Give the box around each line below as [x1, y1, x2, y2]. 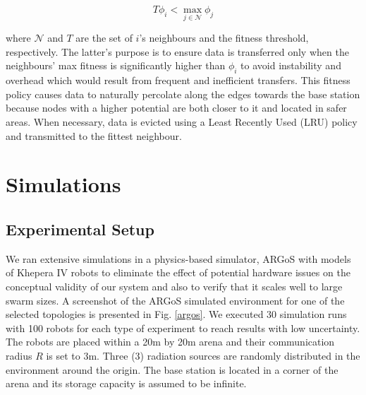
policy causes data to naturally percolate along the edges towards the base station [6, 86, 360, 101]
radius [6, 348, 32, 362]
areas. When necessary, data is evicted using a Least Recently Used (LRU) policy [6, 114, 358, 129]
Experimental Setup [6, 218, 154, 240]
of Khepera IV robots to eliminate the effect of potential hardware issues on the [6, 265, 350, 280]
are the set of [75, 30, 133, 45]
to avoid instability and [240, 58, 341, 73]
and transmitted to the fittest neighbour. [6, 128, 182, 143]
